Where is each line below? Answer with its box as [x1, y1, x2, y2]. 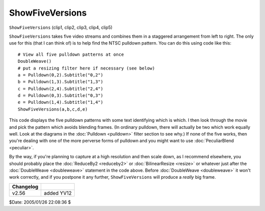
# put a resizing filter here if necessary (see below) [18, 65, 155, 71]
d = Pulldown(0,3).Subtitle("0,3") [18, 93, 104, 98]
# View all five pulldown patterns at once [18, 51, 124, 57]
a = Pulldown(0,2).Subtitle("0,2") [18, 72, 104, 78]
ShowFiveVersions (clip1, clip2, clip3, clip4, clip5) [9, 24, 113, 30]
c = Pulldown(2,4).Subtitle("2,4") [18, 86, 104, 92]
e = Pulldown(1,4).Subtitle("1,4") [18, 99, 104, 105]
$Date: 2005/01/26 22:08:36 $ [9, 199, 71, 205]
